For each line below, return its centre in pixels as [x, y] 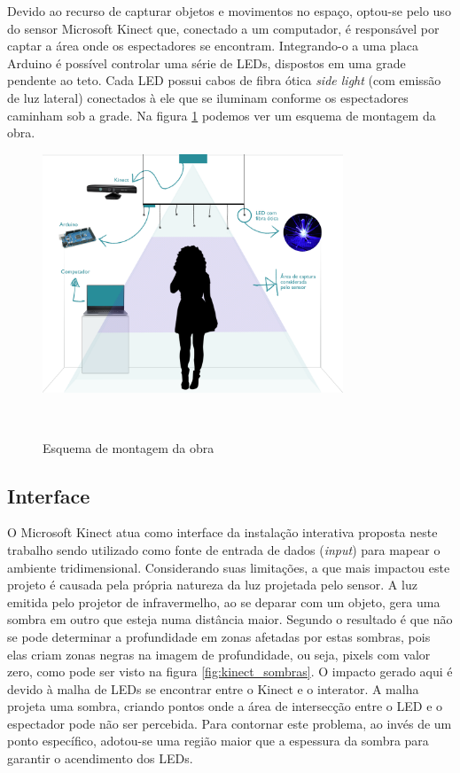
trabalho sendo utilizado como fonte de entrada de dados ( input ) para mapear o [224, 549]
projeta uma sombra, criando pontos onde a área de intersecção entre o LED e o [225, 706]
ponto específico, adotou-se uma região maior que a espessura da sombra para [218, 741]
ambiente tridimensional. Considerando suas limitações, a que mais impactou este [229, 567]
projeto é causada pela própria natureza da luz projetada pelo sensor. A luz [212, 585]
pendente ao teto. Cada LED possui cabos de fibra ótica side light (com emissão [224, 80]
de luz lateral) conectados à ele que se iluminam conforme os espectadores [208, 97]
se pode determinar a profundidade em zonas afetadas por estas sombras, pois [219, 636]
